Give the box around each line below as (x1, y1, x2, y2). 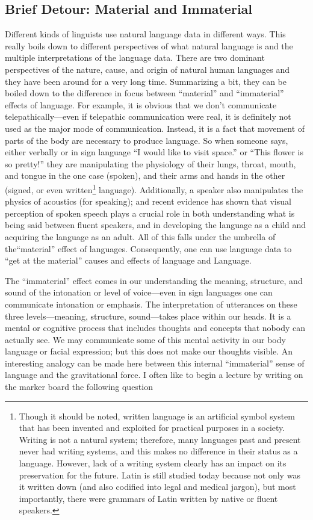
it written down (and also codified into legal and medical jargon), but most (19, 480, 296, 493)
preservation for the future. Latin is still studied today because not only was (19, 468, 300, 481)
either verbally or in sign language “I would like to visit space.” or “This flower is (5, 146, 303, 158)
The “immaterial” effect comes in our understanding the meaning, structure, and (5, 274, 303, 286)
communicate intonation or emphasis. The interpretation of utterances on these (5, 297, 297, 310)
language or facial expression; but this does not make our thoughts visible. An (5, 345, 293, 357)
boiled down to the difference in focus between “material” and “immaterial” (5, 87, 284, 99)
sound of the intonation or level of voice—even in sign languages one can (5, 286, 273, 299)
